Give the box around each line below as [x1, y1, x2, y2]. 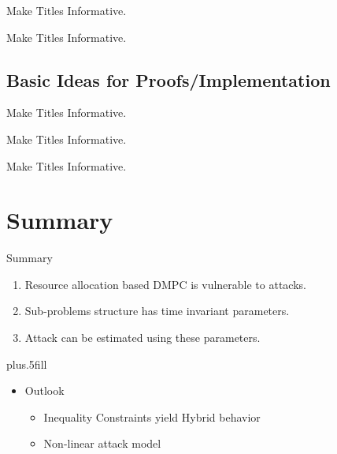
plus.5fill [6, 355, 47, 372]
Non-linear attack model [43, 435, 161, 452]
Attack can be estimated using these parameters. [24, 329, 261, 346]
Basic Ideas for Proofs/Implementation [6, 67, 331, 92]
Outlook [24, 382, 65, 399]
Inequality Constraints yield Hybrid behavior [43, 408, 261, 425]
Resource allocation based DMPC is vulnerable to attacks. [24, 276, 306, 292]
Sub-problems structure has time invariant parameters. [24, 302, 290, 319]
